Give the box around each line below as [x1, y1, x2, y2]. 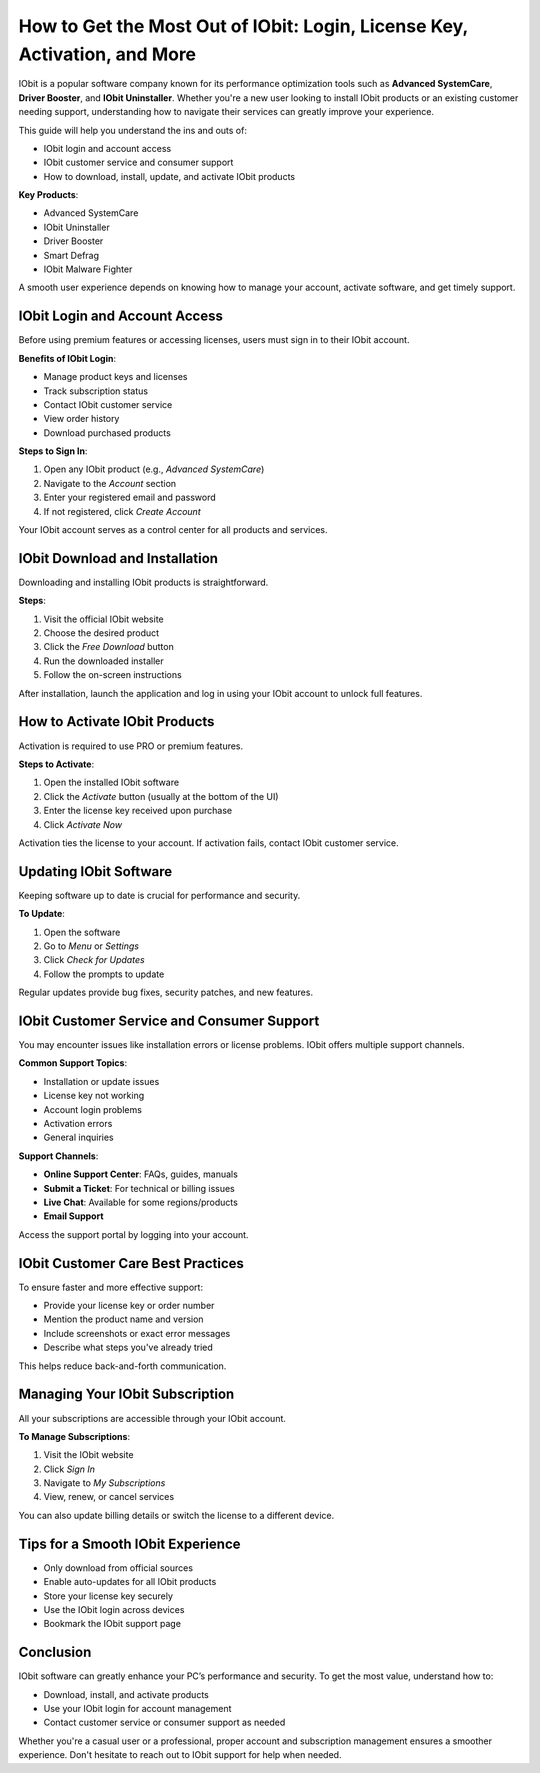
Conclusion [18, 1644, 92, 1661]
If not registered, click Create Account [43, 505, 201, 517]
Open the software [43, 926, 121, 938]
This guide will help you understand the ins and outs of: [18, 124, 247, 136]
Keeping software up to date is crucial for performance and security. [18, 889, 301, 901]
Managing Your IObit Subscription [18, 1386, 235, 1403]
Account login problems [43, 1103, 142, 1115]
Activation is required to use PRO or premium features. [18, 740, 244, 752]
